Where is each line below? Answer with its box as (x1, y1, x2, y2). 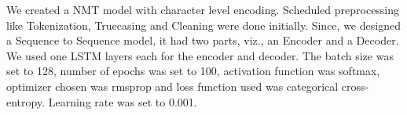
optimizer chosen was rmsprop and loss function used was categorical (6, 77, 339, 94)
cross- (341, 77, 369, 94)
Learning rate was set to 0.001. (48, 93, 197, 110)
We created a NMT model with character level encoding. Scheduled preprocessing (6, 2, 400, 17)
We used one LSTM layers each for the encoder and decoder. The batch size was (6, 47, 394, 63)
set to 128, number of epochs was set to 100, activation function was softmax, (6, 63, 380, 79)
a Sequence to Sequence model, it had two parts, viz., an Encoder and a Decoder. (6, 32, 399, 49)
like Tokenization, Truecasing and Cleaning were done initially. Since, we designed (6, 16, 401, 33)
